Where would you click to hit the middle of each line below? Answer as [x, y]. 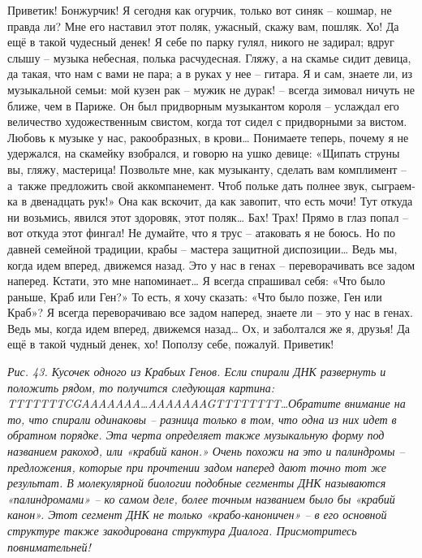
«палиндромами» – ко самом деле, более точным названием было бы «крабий [201, 498]
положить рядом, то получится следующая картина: [141, 387]
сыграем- [393, 185]
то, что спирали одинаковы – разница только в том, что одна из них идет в [202, 419]
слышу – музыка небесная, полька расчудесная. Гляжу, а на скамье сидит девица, [209, 57]
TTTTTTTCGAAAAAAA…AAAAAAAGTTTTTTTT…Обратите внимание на [207, 403]
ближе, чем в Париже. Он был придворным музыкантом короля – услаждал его [203, 105]
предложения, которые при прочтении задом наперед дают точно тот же [197, 467]
